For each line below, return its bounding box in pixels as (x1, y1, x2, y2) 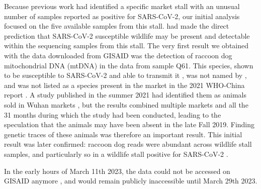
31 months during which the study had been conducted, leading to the (4, 109, 221, 120)
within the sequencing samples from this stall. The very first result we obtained (4, 40, 249, 51)
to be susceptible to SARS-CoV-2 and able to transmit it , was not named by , (4, 70, 247, 80)
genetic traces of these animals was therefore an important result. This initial (4, 129, 242, 139)
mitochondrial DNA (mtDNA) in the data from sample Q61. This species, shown (4, 60, 253, 70)
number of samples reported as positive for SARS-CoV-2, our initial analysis (4, 11, 240, 21)
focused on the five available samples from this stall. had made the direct (4, 21, 229, 31)
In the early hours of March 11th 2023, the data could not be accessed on (4, 165, 230, 176)
